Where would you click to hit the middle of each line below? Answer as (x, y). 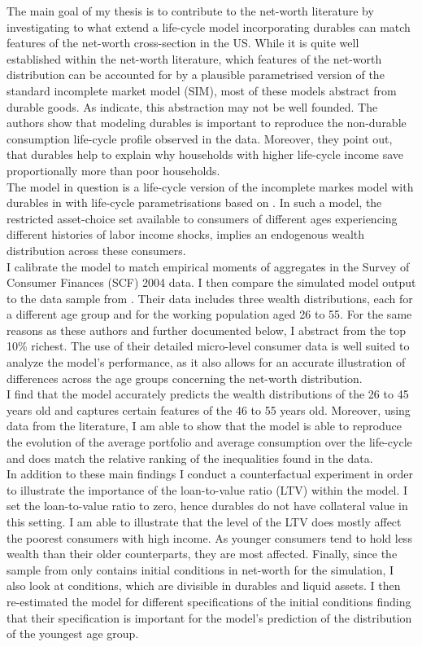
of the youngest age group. (73, 634)
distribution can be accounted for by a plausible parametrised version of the (196, 75)
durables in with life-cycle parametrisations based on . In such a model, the (194, 202)
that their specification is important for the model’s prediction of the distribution (209, 617)
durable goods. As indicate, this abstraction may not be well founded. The (192, 106)
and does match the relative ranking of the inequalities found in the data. (190, 458)
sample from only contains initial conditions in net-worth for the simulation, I (200, 569)
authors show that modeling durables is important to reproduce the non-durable (207, 123)
